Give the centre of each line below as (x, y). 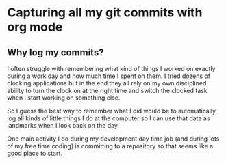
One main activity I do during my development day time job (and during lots (113, 139)
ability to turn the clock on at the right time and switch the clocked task (107, 91)
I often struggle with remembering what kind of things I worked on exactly (111, 69)
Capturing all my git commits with (105, 13)
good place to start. (35, 153)
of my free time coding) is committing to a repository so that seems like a (110, 146)
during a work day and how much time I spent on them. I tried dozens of (109, 76)
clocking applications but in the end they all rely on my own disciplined (107, 83)
